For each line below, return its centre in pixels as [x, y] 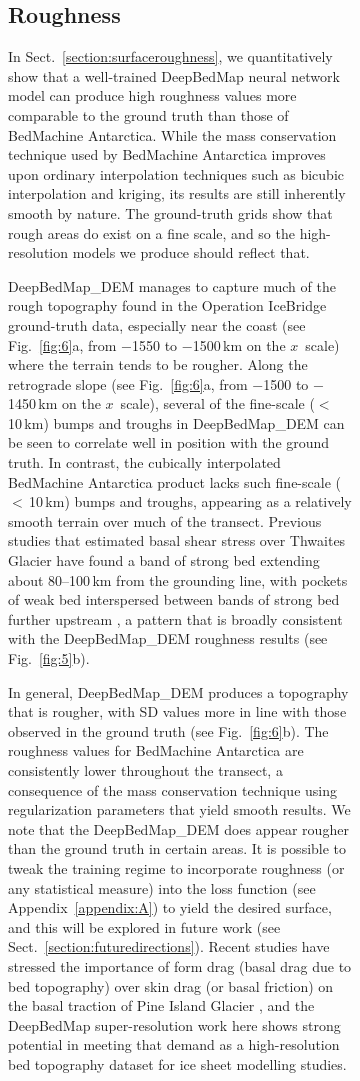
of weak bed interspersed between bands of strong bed [174, 599]
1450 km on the [54, 403]
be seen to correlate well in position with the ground [169, 442]
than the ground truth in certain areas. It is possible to [177, 848]
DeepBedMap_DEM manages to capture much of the [172, 285]
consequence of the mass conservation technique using [172, 789]
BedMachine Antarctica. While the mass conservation [172, 134]
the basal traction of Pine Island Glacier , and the [161, 1005]
